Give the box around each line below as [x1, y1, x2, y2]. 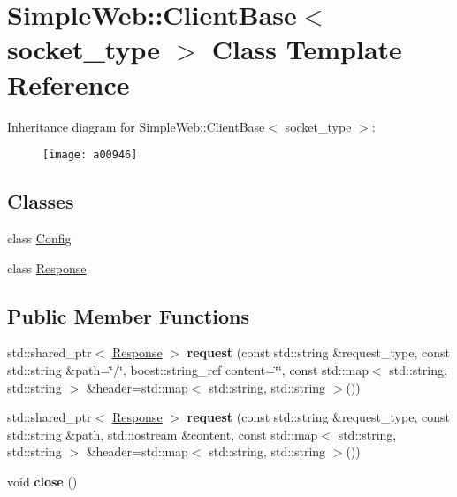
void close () [7, 471, 78, 490]
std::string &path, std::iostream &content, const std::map [7, 424, 318, 443]
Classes [7, 187, 74, 215]
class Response [7, 258, 87, 277]
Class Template [211, 31, 402, 67]
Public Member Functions [7, 302, 249, 329]
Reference [7, 65, 130, 102]
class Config [7, 228, 72, 247]
